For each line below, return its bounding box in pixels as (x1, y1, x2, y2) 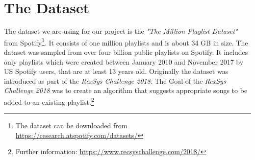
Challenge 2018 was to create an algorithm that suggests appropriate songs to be (4, 85, 248, 95)
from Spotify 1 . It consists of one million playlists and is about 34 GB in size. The (4, 36, 248, 47)
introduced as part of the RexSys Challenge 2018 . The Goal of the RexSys (4, 75, 226, 86)
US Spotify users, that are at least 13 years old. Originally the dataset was (4, 66, 229, 76)
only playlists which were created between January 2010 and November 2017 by (4, 56, 244, 67)
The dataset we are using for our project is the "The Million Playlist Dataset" (4, 26, 238, 36)
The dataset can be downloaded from (15, 120, 127, 131)
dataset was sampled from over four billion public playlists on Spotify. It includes (4, 46, 248, 57)
